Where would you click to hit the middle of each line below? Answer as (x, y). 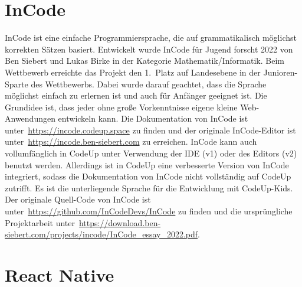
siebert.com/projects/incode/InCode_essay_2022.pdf (101, 234)
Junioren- (280, 72)
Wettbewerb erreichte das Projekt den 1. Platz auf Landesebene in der (133, 72)
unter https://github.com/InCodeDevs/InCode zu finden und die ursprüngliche (149, 211)
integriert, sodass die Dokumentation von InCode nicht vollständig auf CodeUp (148, 176)
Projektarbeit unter (40, 222)
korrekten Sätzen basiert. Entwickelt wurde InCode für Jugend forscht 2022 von (149, 49)
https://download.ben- (120, 222)
